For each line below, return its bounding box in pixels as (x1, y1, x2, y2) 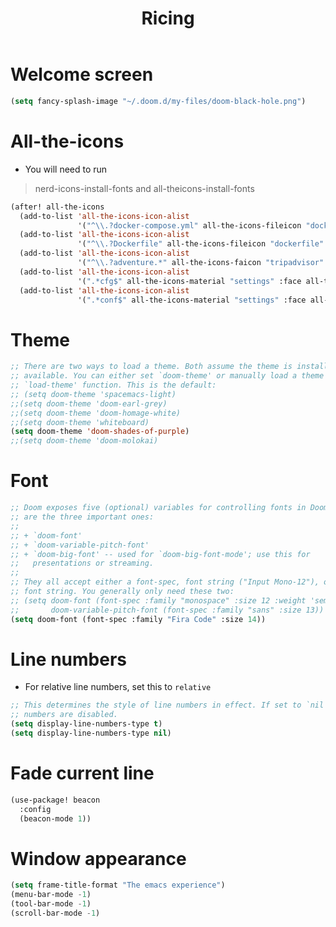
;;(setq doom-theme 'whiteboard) (10, 417, 150, 427)
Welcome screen (10, 63, 154, 86)
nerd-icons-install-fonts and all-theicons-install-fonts (34, 182, 255, 194)
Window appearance (10, 847, 187, 870)
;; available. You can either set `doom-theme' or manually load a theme (10, 371, 325, 381)
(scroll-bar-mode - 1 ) (10, 908, 101, 919)
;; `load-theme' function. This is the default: (10, 380, 217, 391)
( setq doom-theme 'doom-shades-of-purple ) (10, 427, 190, 437)
